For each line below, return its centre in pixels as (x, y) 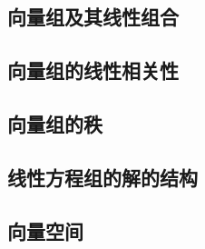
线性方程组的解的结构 (102, 177)
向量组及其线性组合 (93, 17)
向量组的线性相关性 (93, 70)
